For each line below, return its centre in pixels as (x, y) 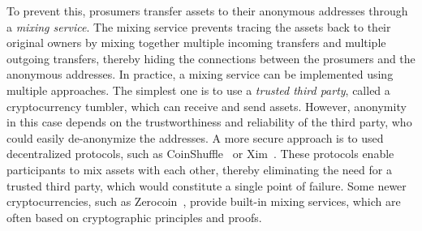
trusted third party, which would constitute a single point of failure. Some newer (207, 185)
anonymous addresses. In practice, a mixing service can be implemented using (200, 74)
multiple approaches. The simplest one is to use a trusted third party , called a (198, 90)
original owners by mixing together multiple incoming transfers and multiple (196, 43)
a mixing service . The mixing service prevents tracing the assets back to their (199, 26)
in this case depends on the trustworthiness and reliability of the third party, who (209, 122)
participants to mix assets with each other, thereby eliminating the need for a (199, 169)
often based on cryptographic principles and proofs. (134, 217)
